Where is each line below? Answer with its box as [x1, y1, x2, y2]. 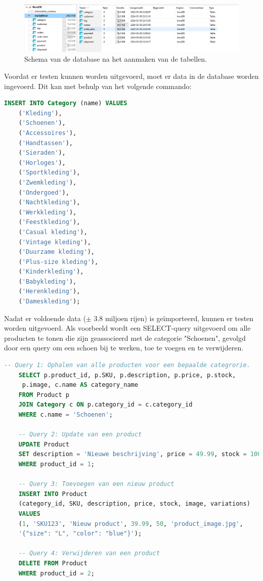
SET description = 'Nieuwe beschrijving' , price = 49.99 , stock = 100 [18, 451, 261, 458]
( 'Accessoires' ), [18, 129, 77, 137]
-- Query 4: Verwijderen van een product [18, 550, 160, 557]
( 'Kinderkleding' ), [18, 268, 84, 276]
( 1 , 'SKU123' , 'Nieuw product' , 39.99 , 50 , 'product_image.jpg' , [18, 520, 243, 527]
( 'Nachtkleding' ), [18, 199, 80, 206]
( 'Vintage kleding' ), [18, 238, 91, 246]
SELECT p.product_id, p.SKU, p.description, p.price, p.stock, [18, 371, 236, 379]
